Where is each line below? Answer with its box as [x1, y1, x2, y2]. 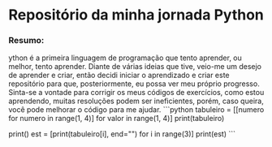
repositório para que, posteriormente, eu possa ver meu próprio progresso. [8, 79, 260, 89]
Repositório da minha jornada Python [8, 6, 264, 24]
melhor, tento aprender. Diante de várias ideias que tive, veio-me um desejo [8, 62, 262, 71]
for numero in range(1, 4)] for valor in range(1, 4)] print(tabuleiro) [8, 114, 225, 123]
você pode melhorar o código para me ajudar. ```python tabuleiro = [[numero [8, 105, 265, 115]
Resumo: [8, 35, 45, 46]
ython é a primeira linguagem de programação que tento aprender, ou [8, 53, 242, 63]
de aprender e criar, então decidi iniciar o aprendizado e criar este [8, 71, 230, 80]
